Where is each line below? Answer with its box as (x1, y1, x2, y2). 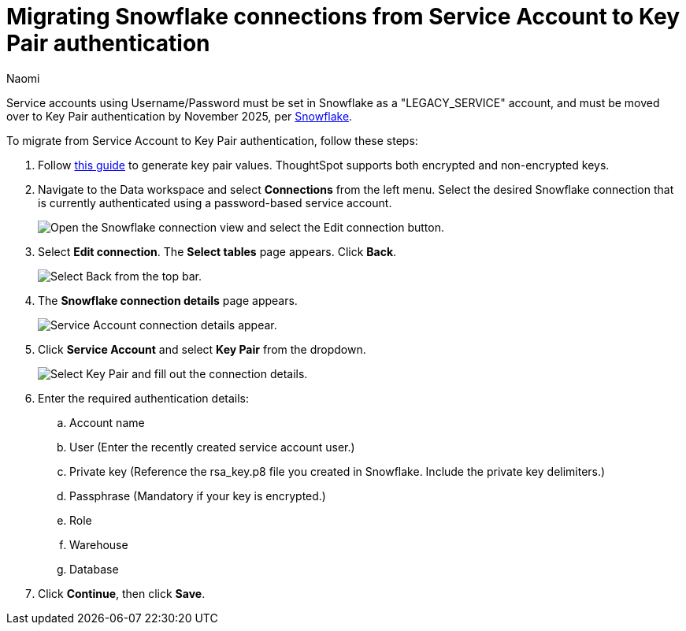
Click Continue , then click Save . (38, 586, 206, 600)
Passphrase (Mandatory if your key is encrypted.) (69, 488, 326, 503)
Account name (69, 415, 145, 429)
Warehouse (69, 537, 128, 551)
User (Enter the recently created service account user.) (69, 440, 355, 454)
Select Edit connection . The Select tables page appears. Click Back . (38, 244, 397, 258)
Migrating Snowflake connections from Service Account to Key (6, 3, 680, 30)
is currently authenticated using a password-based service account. (38, 195, 392, 210)
